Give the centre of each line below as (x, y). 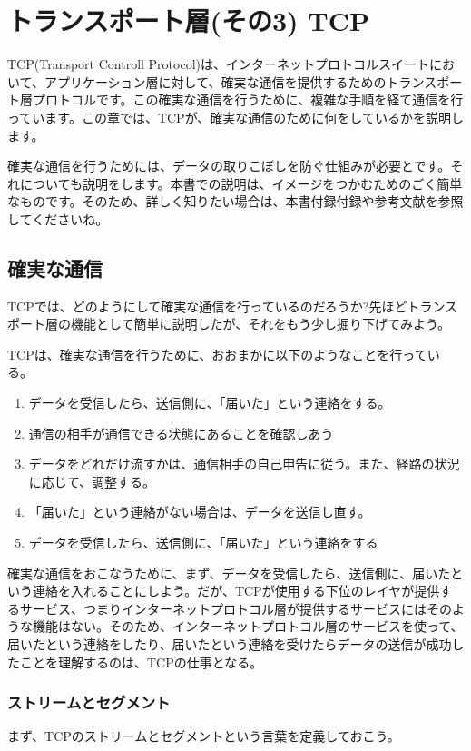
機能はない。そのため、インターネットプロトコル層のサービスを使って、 (248, 626)
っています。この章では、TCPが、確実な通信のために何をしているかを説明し (235, 117)
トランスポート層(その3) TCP (188, 20)
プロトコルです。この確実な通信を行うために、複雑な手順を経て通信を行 (248, 99)
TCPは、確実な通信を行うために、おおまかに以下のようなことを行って (217, 354)
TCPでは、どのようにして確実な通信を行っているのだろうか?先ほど (207, 306)
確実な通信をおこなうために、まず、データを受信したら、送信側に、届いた (229, 573)
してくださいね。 (58, 218)
